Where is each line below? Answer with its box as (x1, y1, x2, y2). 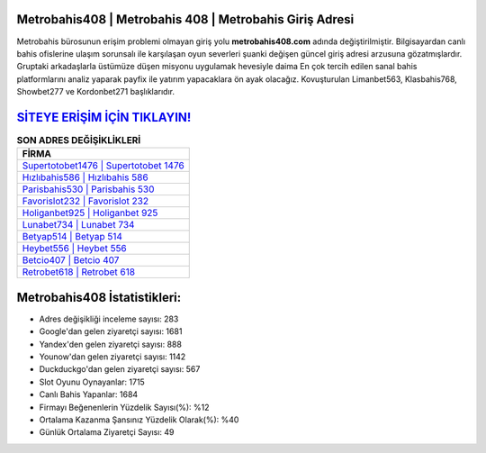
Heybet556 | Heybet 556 (22, 242, 128, 255)
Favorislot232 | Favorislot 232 (22, 195, 148, 207)
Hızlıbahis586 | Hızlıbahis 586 (22, 171, 148, 184)
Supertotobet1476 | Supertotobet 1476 (22, 159, 184, 172)
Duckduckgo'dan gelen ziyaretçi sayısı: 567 (39, 364, 201, 375)
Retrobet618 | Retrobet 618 (22, 266, 135, 278)
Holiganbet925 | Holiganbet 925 (22, 207, 158, 220)
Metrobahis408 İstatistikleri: (16, 289, 182, 305)
